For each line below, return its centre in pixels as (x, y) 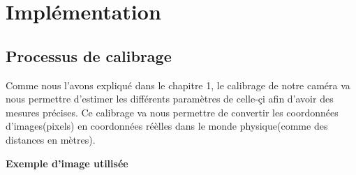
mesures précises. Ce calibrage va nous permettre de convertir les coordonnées (172, 112)
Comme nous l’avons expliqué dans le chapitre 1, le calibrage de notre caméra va (178, 85)
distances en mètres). (51, 139)
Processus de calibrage (89, 55)
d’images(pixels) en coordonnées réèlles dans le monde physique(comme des (167, 126)
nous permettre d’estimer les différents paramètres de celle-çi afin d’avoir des (170, 99)
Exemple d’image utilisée (67, 163)
